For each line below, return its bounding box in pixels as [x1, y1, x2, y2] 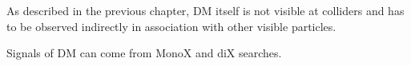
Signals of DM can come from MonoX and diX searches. [6, 45, 282, 61]
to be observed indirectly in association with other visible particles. [6, 17, 336, 34]
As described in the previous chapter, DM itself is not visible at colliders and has [6, 2, 405, 18]
